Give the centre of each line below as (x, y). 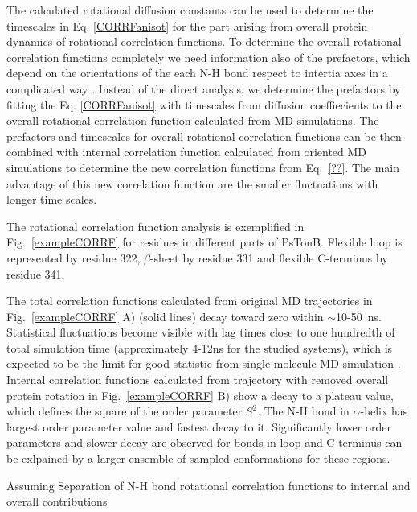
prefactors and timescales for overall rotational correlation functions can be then (204, 136)
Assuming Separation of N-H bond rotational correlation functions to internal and (208, 485)
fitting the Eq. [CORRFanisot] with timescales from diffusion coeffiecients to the (204, 104)
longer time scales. (52, 199)
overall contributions (57, 501)
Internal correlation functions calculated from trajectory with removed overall (198, 380)
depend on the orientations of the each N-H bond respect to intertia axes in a (197, 73)
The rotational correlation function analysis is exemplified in (155, 226)
